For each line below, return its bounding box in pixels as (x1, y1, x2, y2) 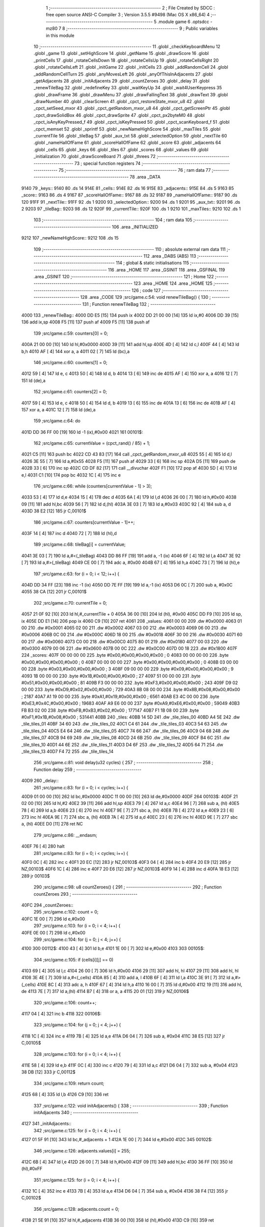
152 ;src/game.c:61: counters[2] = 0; (33, 389, 107, 395)
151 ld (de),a (21, 377, 46, 383)
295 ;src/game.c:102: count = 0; (33, 909, 99, 915)
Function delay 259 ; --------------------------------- (33, 766, 142, 773)
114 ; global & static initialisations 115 (115, 260, 189, 266)
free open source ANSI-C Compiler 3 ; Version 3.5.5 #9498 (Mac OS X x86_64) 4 (46, 12, 210, 18)
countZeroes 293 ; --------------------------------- (33, 891, 137, 897)
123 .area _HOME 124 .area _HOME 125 (133, 280, 213, 287)
